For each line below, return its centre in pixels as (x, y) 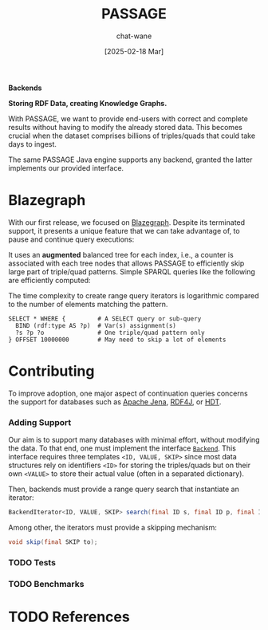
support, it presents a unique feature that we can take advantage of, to (124, 230)
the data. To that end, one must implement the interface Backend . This (122, 448)
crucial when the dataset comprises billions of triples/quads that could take (132, 136)
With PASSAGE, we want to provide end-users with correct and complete (128, 118)
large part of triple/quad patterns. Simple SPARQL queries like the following (132, 271)
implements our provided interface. (66, 167)
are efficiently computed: (49, 280)
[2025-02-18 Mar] (134, 51)
